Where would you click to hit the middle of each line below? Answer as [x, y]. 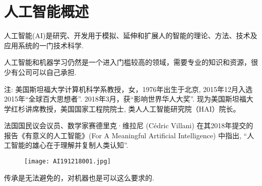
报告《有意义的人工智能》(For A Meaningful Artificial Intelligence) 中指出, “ [126, 135]
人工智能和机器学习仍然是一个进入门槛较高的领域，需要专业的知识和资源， [127, 62]
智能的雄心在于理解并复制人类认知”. [70, 145]
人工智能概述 [47, 11]
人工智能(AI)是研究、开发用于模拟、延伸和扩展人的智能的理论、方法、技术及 [131, 35]
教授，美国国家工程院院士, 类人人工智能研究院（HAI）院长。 [140, 108]
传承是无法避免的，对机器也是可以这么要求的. [79, 177]
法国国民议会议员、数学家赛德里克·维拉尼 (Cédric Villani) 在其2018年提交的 [129, 125]
